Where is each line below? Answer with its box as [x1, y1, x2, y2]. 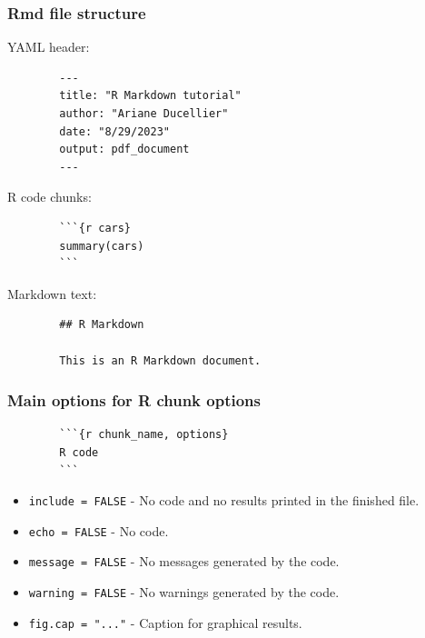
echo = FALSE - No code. [28, 521, 169, 540]
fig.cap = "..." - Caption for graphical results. [28, 613, 302, 632]
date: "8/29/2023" [59, 125, 170, 138]
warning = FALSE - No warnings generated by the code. [28, 583, 340, 602]
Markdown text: [7, 284, 97, 303]
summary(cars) [59, 239, 144, 253]
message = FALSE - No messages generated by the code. [28, 552, 340, 571]
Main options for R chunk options [7, 389, 261, 412]
